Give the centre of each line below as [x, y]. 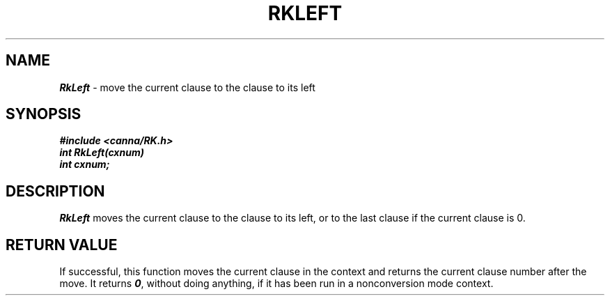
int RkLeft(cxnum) [102, 153]
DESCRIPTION [55, 191]
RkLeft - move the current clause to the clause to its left [187, 87]
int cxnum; [85, 164]
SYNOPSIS [44, 114]
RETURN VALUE [62, 245]
